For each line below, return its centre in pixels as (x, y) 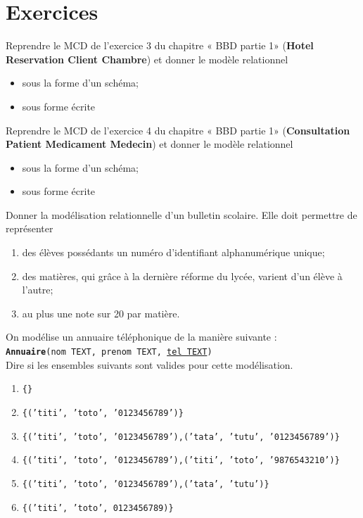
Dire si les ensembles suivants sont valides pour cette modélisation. (149, 364)
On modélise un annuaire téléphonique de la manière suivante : (141, 337)
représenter (30, 228)
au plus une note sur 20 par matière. (101, 313)
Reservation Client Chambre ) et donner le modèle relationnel (147, 59)
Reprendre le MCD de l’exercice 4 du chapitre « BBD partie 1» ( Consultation (178, 130)
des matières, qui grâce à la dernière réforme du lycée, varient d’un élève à (182, 276)
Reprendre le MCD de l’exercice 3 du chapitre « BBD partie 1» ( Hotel (160, 45)
